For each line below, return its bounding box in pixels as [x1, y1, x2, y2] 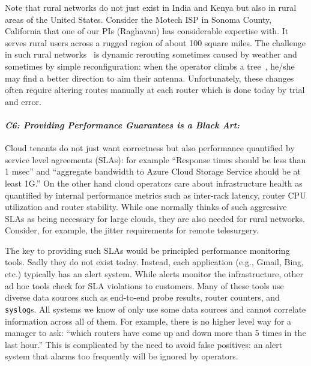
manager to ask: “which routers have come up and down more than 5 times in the [5, 326, 306, 339]
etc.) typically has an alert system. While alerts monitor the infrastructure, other [5, 268, 303, 280]
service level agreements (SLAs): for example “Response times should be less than [5, 153, 306, 166]
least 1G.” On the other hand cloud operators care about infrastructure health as [5, 176, 303, 189]
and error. [5, 95, 41, 107]
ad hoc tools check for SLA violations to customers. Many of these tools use [5, 279, 284, 292]
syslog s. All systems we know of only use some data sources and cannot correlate [5, 302, 306, 315]
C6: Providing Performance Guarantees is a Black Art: [5, 118, 240, 131]
